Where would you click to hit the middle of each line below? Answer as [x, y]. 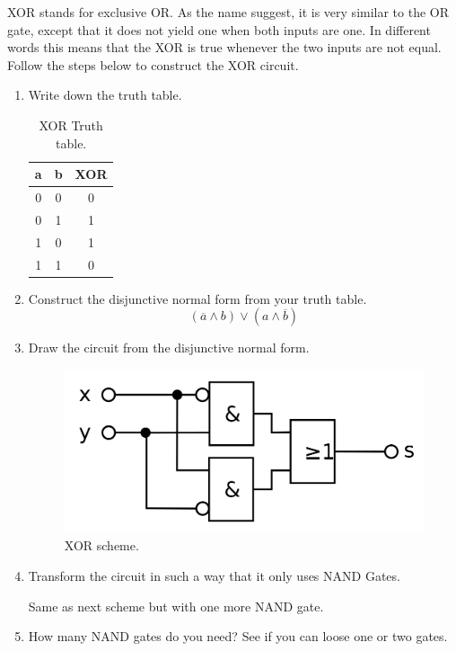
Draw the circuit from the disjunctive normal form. [169, 348]
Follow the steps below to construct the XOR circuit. [153, 64]
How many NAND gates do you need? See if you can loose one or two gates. [238, 636]
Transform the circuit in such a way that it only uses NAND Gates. [214, 576]
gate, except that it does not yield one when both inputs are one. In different [219, 29]
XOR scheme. [101, 545]
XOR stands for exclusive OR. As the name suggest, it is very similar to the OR [228, 12]
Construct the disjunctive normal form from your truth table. [197, 298]
